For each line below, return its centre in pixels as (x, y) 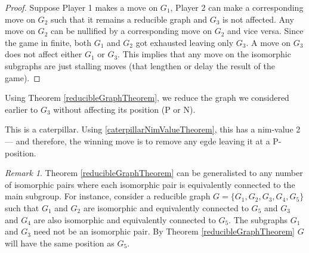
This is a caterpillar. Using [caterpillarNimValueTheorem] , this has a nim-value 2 (153, 129)
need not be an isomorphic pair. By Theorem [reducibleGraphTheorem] (164, 231)
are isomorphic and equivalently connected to (166, 207)
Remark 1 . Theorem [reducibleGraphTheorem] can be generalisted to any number (154, 173)
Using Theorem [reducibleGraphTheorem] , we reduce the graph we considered (147, 98)
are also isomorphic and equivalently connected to (125, 219)
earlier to (21, 109)
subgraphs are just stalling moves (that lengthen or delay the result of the (140, 65)
